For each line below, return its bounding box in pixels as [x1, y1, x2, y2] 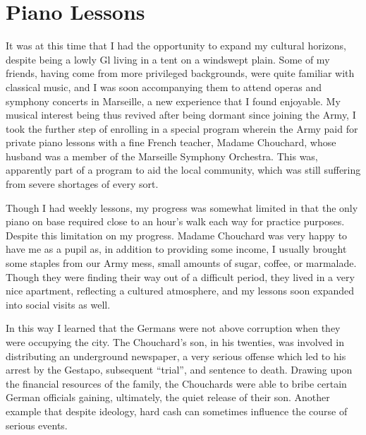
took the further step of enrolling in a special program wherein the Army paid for [6, 121, 358, 136]
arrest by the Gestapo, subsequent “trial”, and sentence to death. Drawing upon [6, 362, 353, 377]
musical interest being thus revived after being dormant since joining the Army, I [6, 107, 356, 122]
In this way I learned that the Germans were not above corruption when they [6, 321, 341, 335]
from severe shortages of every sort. [6, 177, 159, 191]
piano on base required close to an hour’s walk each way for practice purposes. [6, 214, 345, 229]
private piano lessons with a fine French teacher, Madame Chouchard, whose [6, 135, 336, 150]
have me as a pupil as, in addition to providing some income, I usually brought [6, 242, 347, 256]
